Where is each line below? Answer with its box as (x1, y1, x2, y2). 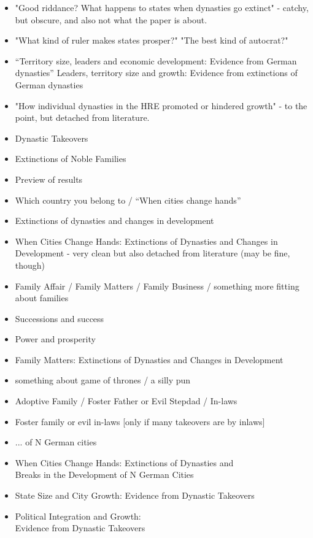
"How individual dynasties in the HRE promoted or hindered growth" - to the (15, 99, 307, 112)
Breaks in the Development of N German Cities (15, 468, 194, 481)
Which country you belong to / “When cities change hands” (15, 193, 241, 206)
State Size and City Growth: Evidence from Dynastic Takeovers (15, 489, 255, 502)
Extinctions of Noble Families (15, 152, 126, 165)
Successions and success (15, 312, 104, 325)
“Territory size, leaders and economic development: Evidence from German (15, 54, 297, 67)
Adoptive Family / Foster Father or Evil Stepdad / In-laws (15, 394, 238, 407)
